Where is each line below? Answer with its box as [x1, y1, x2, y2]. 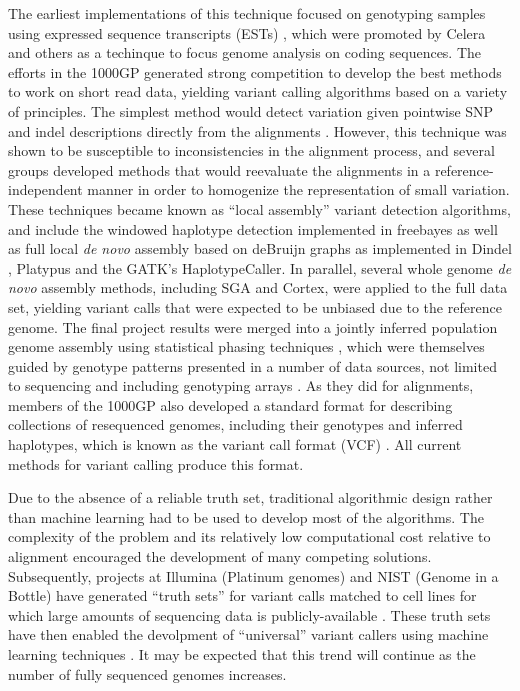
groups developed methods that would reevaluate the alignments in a [8, 159, 431, 180]
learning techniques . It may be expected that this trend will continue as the [8, 644, 476, 664]
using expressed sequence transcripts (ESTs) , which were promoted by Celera [8, 22, 486, 43]
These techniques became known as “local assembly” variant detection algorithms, [8, 198, 511, 219]
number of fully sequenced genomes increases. [8, 663, 287, 684]
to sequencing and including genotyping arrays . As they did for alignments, [8, 375, 474, 396]
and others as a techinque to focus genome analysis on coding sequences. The [8, 42, 482, 63]
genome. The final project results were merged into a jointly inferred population [8, 316, 498, 337]
